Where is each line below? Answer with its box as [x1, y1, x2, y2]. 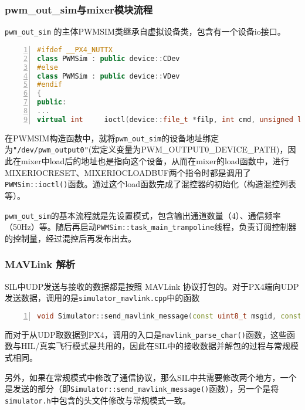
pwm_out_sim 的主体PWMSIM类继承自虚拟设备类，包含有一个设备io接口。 [5, 25, 286, 38]
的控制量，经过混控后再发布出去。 [5, 232, 136, 244]
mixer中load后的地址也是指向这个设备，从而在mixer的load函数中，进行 [21, 155, 289, 167]
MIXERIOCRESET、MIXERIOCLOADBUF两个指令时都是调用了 [5, 166, 251, 178]
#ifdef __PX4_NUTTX [37, 45, 113, 54]
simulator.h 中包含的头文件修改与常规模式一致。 [5, 394, 191, 406]
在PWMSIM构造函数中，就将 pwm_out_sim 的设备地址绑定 [5, 131, 219, 144]
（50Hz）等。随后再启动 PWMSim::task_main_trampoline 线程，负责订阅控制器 [5, 221, 297, 233]
